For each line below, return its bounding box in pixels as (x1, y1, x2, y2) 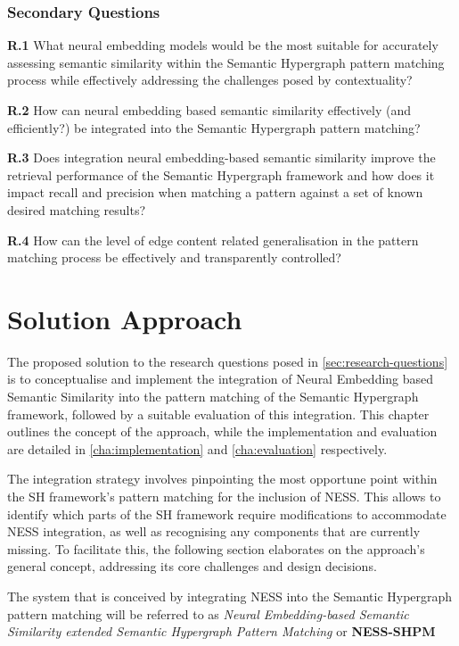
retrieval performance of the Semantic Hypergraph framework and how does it (7, 165, 435, 184)
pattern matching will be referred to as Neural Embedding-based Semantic (7, 604, 409, 623)
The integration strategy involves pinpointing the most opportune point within (7, 469, 438, 488)
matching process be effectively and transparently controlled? (7, 248, 341, 267)
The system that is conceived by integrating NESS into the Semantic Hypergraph (7, 587, 453, 605)
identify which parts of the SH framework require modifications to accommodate (7, 504, 447, 523)
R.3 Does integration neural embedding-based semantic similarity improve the (7, 148, 436, 167)
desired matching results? (7, 200, 146, 219)
